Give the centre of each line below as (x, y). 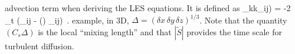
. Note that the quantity (243, 20)
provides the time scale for (234, 31)
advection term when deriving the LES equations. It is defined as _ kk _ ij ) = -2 (148, 8)
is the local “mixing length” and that (105, 31)
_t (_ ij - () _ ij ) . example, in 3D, (67, 20)
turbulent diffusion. (40, 45)
